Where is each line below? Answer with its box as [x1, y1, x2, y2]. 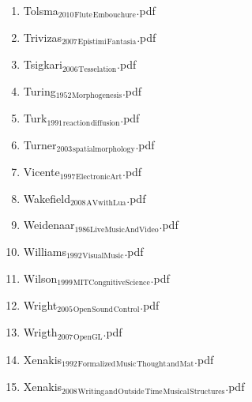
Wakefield [23, 190, 70, 206]
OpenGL [73, 332, 103, 341]
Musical [163, 387, 190, 396]
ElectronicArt [76, 172, 122, 181]
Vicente [23, 163, 60, 180]
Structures [190, 387, 225, 396]
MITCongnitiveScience [73, 278, 150, 287]
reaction [62, 118, 91, 127]
